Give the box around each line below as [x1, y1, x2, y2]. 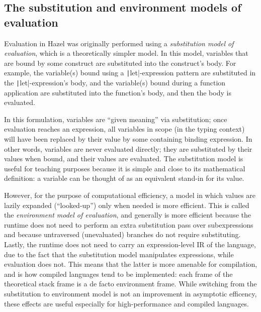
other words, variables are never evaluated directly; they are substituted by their [4, 143, 252, 154]
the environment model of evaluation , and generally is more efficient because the [4, 210, 251, 220]
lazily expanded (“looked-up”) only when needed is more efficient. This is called [4, 199, 249, 210]
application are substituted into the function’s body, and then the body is [4, 87, 231, 97]
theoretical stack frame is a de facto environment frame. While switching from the [4, 278, 257, 289]
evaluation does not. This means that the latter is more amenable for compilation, [4, 259, 257, 269]
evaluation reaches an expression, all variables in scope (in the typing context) [4, 124, 245, 134]
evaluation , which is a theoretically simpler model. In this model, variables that [4, 48, 248, 58]
